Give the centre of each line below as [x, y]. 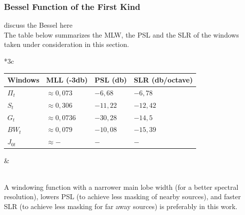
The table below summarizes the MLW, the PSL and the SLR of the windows [122, 34]
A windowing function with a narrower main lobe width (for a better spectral [121, 187]
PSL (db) [111, 80]
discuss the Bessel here [38, 25]
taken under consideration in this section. [67, 44]
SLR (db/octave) [163, 80]
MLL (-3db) [67, 80]
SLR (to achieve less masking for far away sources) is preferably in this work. [121, 206]
